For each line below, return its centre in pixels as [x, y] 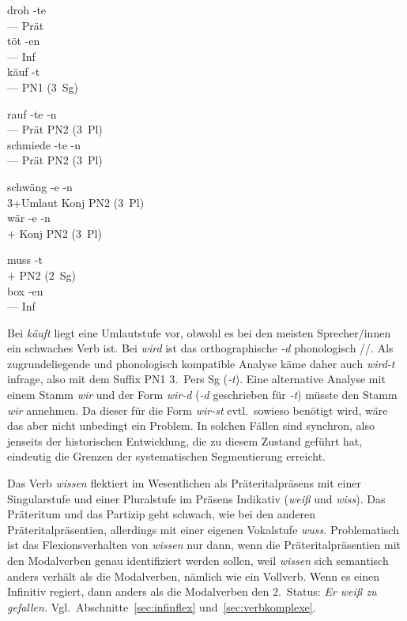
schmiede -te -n [44, 144]
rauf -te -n [32, 113]
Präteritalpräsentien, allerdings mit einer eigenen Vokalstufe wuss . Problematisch [203, 529]
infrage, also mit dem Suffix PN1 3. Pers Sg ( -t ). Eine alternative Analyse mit [196, 379]
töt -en [24, 41]
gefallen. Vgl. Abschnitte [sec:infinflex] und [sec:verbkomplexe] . [162, 606]
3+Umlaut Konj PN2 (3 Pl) [76, 202]
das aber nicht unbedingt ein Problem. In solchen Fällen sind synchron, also [191, 425]
